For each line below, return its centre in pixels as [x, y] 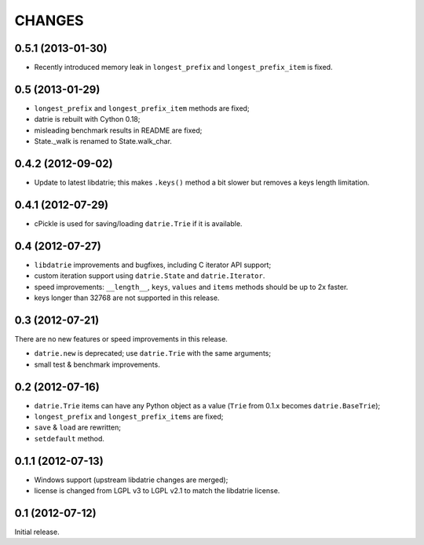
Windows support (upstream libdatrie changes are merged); [131, 480]
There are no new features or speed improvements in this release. [121, 338]
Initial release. [37, 532]
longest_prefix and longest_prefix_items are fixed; [129, 417]
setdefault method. [69, 438]
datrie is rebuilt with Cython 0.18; [87, 119]
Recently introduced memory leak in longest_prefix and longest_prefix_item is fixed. [183, 68]
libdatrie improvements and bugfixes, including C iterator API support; [153, 265]
